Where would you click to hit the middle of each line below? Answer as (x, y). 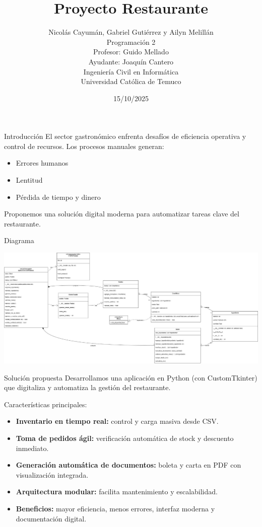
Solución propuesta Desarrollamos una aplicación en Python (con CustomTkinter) (131, 377)
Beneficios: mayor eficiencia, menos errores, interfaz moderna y (115, 508)
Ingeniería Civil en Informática (131, 71)
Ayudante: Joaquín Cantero (131, 61)
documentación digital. (51, 518)
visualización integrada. (52, 474)
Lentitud (29, 180)
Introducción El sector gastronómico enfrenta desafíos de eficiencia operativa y (125, 136)
